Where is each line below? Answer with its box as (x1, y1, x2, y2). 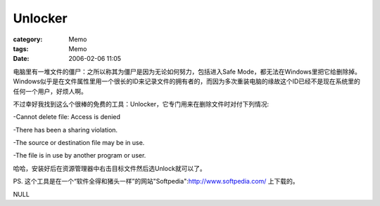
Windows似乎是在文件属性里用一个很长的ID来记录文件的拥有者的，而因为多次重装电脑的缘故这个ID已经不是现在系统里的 (13, 77, 360, 85)
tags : (13, 44, 29, 53)
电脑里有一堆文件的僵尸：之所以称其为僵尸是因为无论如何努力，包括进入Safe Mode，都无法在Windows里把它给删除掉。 (13, 67, 362, 76)
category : (13, 35, 43, 43)
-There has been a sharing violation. (13, 125, 118, 134)
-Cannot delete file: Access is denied (13, 113, 121, 121)
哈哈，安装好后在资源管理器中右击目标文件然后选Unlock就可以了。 (13, 164, 207, 172)
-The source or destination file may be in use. (13, 139, 145, 147)
